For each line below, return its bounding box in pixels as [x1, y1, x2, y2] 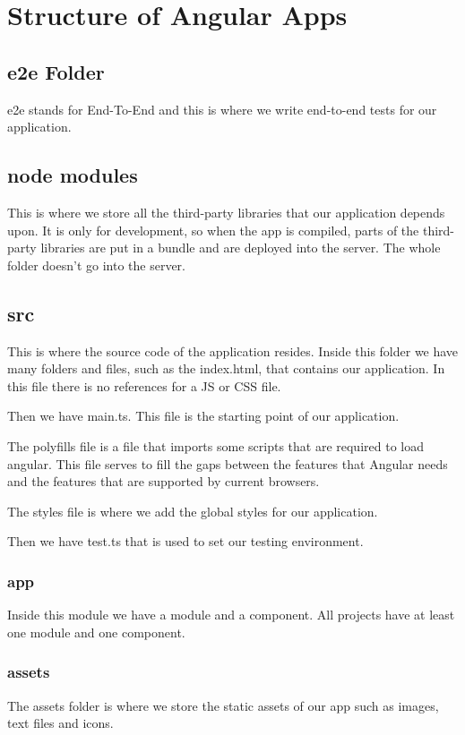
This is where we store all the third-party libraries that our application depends [7, 202, 445, 221]
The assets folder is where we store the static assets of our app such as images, [7, 696, 439, 714]
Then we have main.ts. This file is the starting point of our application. [7, 406, 400, 425]
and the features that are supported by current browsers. [7, 472, 320, 491]
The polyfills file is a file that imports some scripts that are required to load [7, 436, 424, 455]
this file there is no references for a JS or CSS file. [7, 376, 281, 395]
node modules [7, 161, 138, 189]
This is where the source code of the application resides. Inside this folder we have [7, 341, 459, 360]
